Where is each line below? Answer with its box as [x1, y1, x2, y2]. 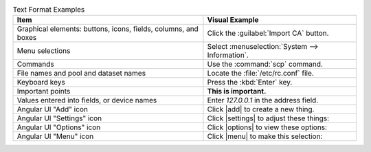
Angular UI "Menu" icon [16, 131, 94, 141]
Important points [16, 87, 71, 96]
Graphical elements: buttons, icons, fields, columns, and [16, 24, 199, 34]
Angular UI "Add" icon [16, 105, 89, 114]
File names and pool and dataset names [16, 69, 146, 78]
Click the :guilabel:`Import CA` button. [207, 28, 329, 38]
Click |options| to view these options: [207, 122, 328, 132]
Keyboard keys [16, 78, 65, 87]
